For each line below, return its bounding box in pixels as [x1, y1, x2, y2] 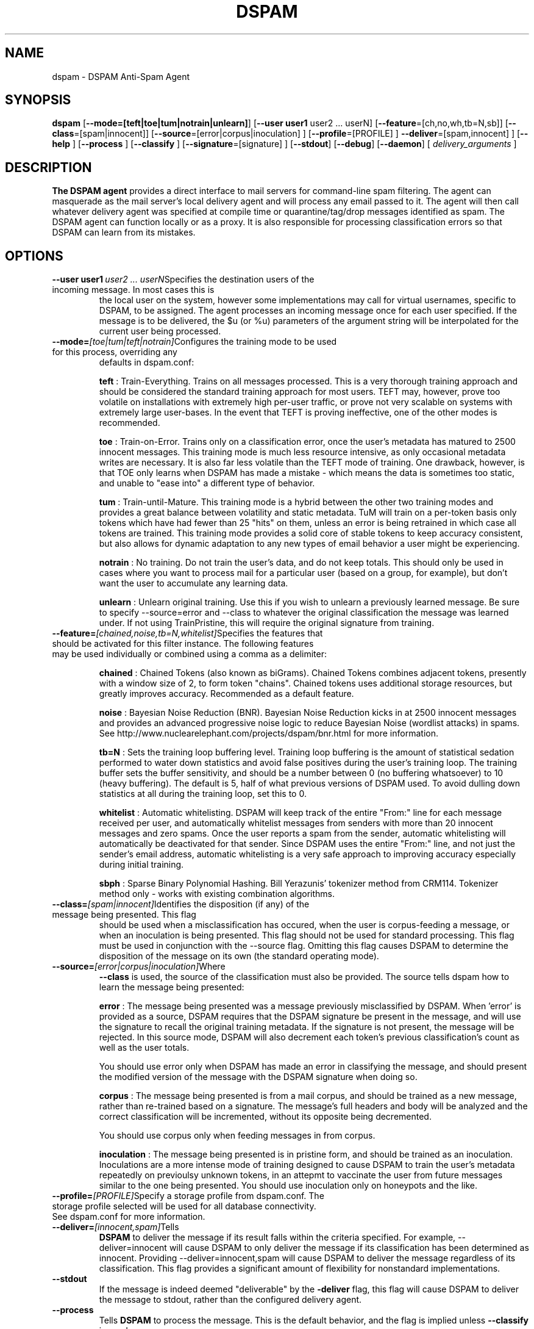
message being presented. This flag [52, 909, 196, 920]
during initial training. [99, 859, 184, 870]
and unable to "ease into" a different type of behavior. [99, 478, 315, 489]
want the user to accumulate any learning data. [99, 578, 288, 589]
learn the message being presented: [99, 982, 244, 993]
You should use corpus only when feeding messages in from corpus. [99, 1130, 376, 1141]
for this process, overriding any [52, 347, 177, 358]
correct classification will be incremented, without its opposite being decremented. [99, 1111, 432, 1122]
